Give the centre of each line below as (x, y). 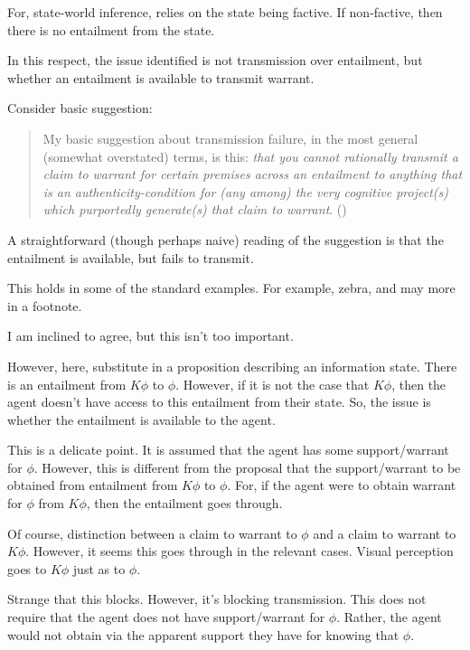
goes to (27, 568)
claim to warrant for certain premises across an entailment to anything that (253, 174)
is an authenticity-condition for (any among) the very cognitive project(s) (245, 191)
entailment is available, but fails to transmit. (131, 257)
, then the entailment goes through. (184, 503)
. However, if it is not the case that (273, 384)
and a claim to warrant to (385, 533)
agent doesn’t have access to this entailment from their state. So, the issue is (219, 402)
